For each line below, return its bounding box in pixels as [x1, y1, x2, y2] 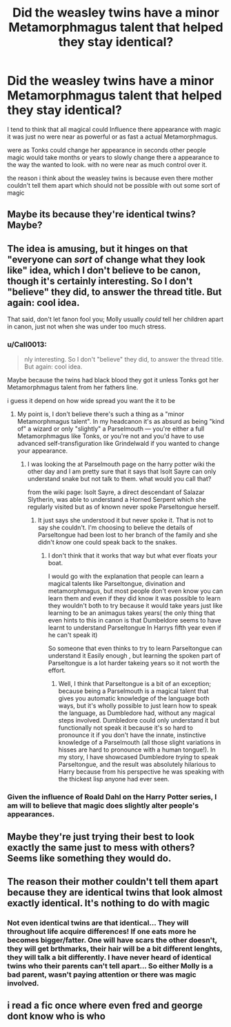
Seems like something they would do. [7, 852, 172, 864]
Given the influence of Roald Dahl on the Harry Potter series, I [7, 792, 217, 802]
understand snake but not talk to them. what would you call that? [27, 475, 212, 483]
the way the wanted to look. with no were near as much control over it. [7, 160, 208, 168]
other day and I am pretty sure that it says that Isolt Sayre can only [27, 467, 217, 476]
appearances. [7, 810, 55, 819]
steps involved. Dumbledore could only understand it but [58, 716, 220, 725]
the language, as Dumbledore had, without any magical [58, 709, 215, 717]
